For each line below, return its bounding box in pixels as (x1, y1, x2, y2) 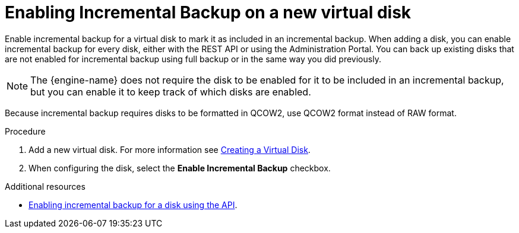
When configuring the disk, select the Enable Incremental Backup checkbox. (29, 162, 331, 173)
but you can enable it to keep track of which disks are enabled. (30, 85, 311, 98)
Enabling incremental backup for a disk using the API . (29, 199, 238, 210)
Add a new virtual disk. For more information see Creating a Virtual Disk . (29, 144, 311, 155)
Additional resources (5, 181, 86, 191)
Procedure (5, 126, 46, 136)
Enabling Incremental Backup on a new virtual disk (5, 2, 412, 23)
